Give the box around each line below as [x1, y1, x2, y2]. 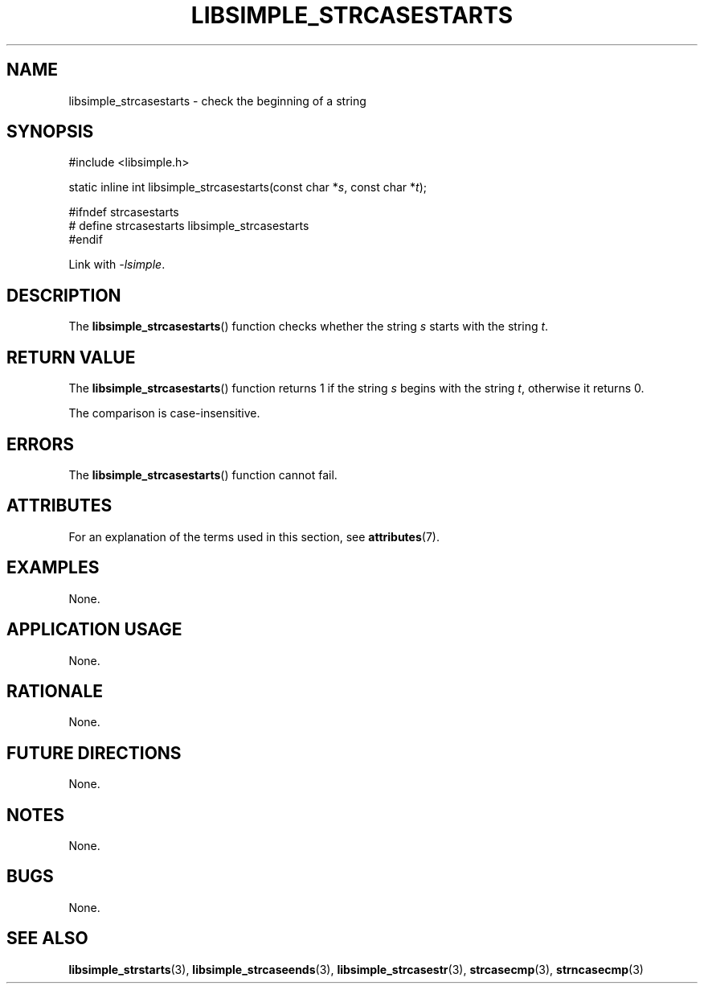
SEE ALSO [6, 928, 88, 949]
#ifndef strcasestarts [68, 205, 179, 220]
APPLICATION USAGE [6, 619, 182, 640]
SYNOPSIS [6, 121, 94, 142]
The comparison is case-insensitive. [68, 406, 260, 421]
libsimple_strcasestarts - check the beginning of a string [68, 93, 366, 108]
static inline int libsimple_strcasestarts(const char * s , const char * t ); [68, 180, 427, 195]
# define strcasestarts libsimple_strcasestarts [68, 219, 309, 233]
